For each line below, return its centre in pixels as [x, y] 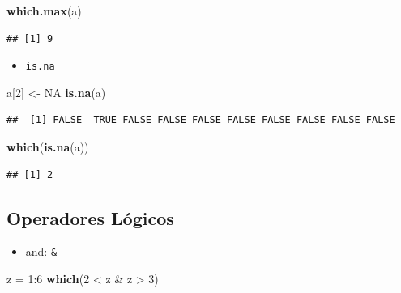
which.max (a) [44, 11]
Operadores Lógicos [90, 217]
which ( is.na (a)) [48, 147]
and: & [41, 251]
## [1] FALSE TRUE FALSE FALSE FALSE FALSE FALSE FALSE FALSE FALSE [201, 120]
